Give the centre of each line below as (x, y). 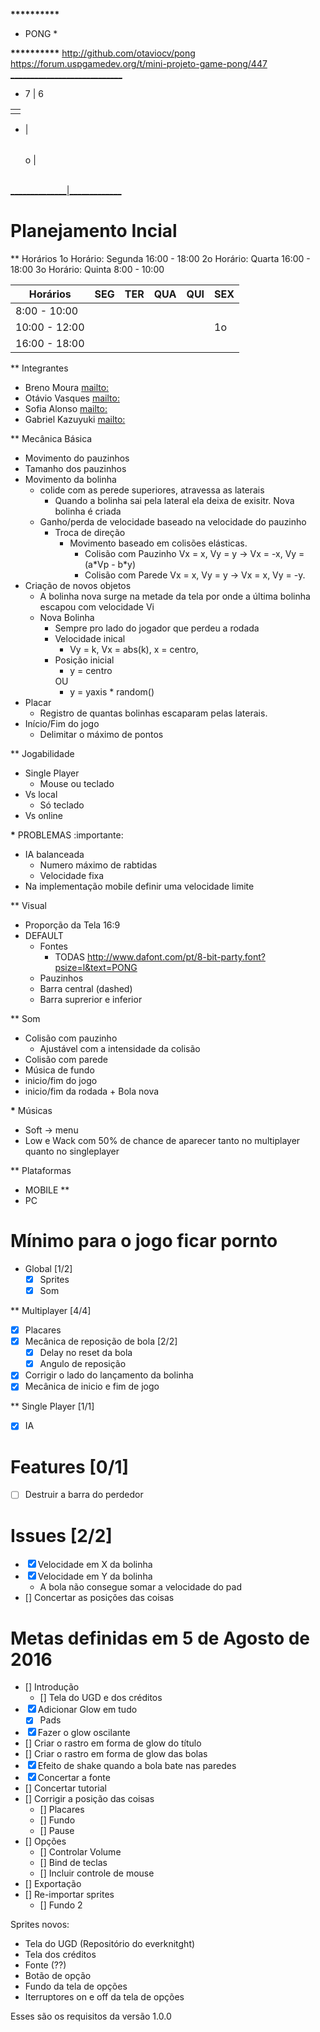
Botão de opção (58, 1976)
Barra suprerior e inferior (91, 999)
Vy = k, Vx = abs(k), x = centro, (134, 649)
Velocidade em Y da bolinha (95, 1576)
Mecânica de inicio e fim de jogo (92, 1386)
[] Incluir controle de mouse (97, 1873)
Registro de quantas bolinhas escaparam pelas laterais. (153, 713)
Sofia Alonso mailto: (66, 408)
